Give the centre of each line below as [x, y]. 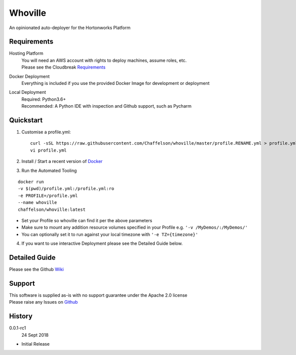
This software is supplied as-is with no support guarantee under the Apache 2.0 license [98, 295]
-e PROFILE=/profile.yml [48, 196]
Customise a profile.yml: [46, 132]
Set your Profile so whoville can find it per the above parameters [87, 220]
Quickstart [26, 120]
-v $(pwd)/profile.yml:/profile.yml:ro [66, 189]
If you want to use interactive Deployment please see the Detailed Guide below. [102, 243]
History [21, 316]
